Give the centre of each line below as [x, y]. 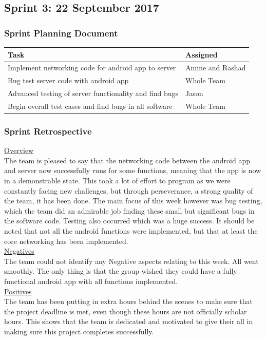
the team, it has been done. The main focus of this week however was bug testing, [133, 201]
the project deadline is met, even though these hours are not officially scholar [126, 311]
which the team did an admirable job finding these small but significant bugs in [129, 210]
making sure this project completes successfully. [79, 331]
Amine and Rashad [216, 68]
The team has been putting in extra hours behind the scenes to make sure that [128, 301]
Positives [18, 291]
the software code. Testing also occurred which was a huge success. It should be [129, 221]
